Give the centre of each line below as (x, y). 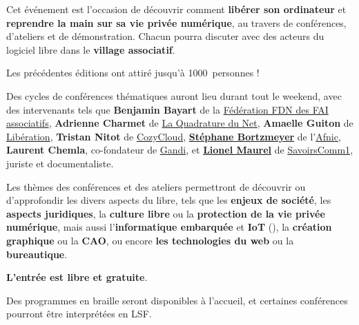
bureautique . (37, 254)
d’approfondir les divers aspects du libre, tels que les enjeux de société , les (169, 200)
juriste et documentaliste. (60, 163)
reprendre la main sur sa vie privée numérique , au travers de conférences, (176, 22)
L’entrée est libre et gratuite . (77, 277)
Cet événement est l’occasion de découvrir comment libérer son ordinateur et (176, 9)
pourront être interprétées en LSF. (79, 314)
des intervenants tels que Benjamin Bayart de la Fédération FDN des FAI (167, 109)
